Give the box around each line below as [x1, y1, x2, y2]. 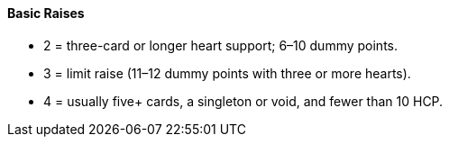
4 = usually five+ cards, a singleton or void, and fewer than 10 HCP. [43, 93, 444, 109]
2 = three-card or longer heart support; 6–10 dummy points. [43, 37, 398, 53]
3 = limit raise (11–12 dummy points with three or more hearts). [43, 65, 411, 81]
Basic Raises [7, 5, 85, 21]
